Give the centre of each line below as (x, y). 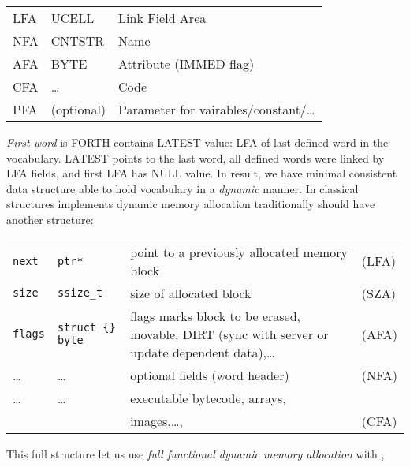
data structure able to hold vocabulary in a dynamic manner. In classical (183, 188)
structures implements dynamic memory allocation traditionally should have (191, 204)
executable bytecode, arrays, (208, 398)
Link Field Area (162, 18)
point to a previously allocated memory (239, 252)
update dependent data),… (203, 352)
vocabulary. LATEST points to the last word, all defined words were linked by (196, 157)
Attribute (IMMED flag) (186, 64)
